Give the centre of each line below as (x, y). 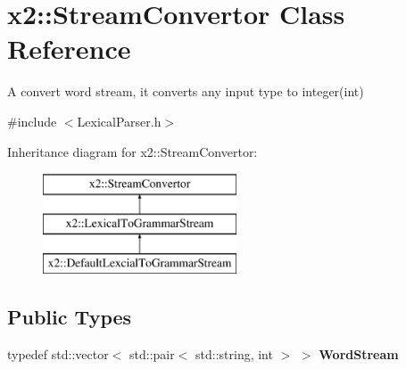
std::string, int (234, 354)
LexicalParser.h (119, 121)
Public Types (70, 317)
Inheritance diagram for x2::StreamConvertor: (133, 151)
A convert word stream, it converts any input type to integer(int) (186, 91)
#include (32, 121)
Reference (69, 49)
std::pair (152, 354)
